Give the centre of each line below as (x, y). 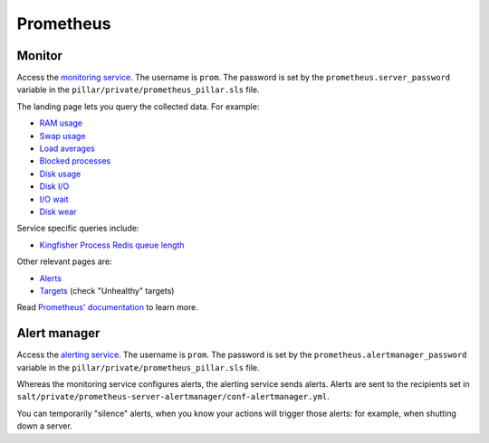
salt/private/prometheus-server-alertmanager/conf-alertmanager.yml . (173, 397)
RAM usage (61, 123)
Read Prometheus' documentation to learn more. (108, 307)
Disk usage (60, 174)
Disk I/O (54, 186)
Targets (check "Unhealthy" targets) (107, 290)
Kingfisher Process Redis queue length (112, 245)
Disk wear (58, 212)
